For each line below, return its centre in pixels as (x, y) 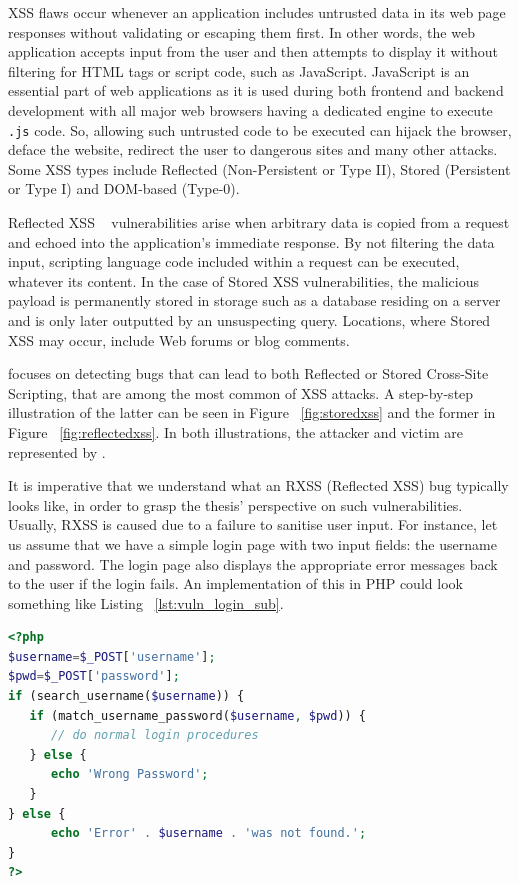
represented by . (57, 451)
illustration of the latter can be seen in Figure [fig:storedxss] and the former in (252, 412)
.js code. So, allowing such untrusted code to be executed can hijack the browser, (260, 129)
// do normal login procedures (154, 735)
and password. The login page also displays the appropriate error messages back (253, 563)
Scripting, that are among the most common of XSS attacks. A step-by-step (241, 392)
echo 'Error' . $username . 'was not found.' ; (208, 833)
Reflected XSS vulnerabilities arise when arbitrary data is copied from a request (259, 222)
